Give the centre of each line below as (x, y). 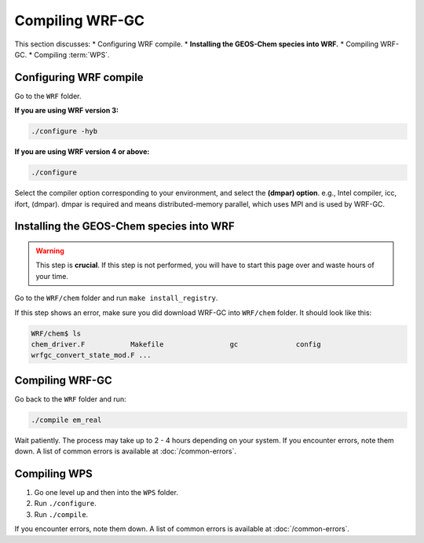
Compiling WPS (54, 473)
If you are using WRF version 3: (67, 111)
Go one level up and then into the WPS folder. (106, 493)
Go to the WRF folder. (48, 96)
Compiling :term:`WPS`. (72, 54)
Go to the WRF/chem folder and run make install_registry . (116, 298)
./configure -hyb (64, 131)
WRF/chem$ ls (56, 333)
